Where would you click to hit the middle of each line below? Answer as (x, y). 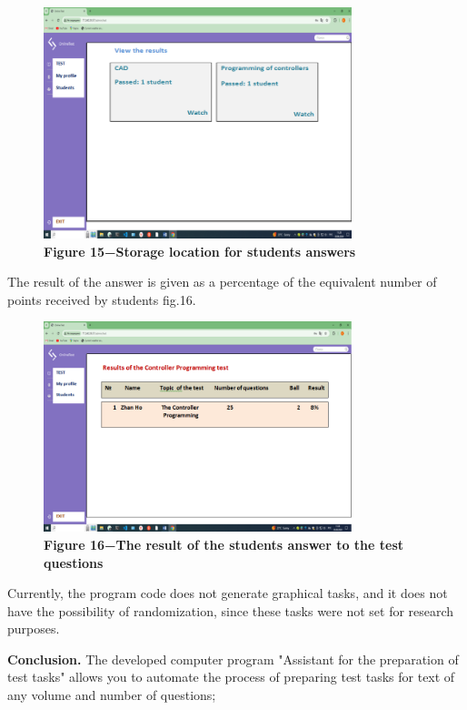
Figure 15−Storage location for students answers (200, 251)
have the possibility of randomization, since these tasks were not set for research (231, 610)
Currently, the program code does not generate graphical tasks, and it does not (228, 593)
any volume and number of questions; (112, 695)
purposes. (34, 629)
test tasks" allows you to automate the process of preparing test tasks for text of (231, 677)
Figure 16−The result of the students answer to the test (224, 544)
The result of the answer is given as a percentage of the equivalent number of (222, 282)
